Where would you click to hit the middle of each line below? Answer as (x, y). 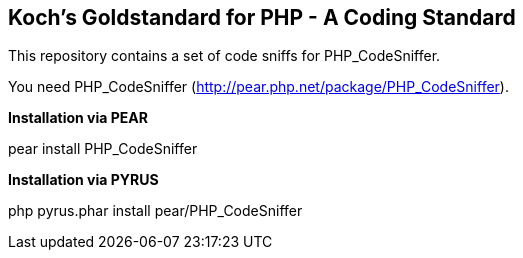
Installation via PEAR (78, 118)
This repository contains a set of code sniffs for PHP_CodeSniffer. (224, 56)
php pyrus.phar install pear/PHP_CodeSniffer (155, 211)
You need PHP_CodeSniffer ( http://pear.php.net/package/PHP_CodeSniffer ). (258, 87)
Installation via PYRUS (83, 180)
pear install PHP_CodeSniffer (103, 149)
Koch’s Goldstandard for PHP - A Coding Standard (262, 17)
